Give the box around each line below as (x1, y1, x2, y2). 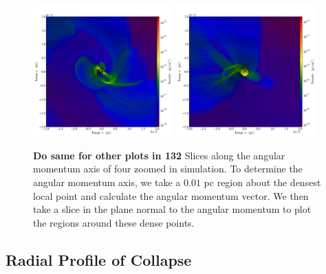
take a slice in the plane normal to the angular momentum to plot (33, 202, 312, 216)
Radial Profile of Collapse (6, 249, 192, 270)
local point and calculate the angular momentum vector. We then (33, 188, 309, 203)
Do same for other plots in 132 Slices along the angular (33, 148, 285, 162)
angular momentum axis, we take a (33, 174, 181, 189)
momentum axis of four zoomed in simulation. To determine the (33, 161, 303, 176)
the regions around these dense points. (33, 215, 195, 229)
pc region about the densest (204, 174, 321, 189)
